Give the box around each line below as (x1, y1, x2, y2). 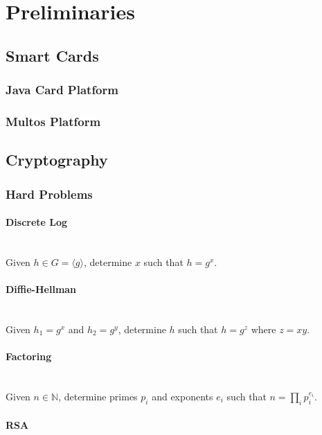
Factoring (6, 349, 52, 364)
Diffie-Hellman (6, 282, 77, 296)
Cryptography (6, 149, 108, 170)
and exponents (152, 389, 213, 403)
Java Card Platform (6, 81, 118, 98)
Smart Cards (6, 44, 99, 66)
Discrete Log (6, 215, 68, 229)
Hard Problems (6, 185, 93, 202)
